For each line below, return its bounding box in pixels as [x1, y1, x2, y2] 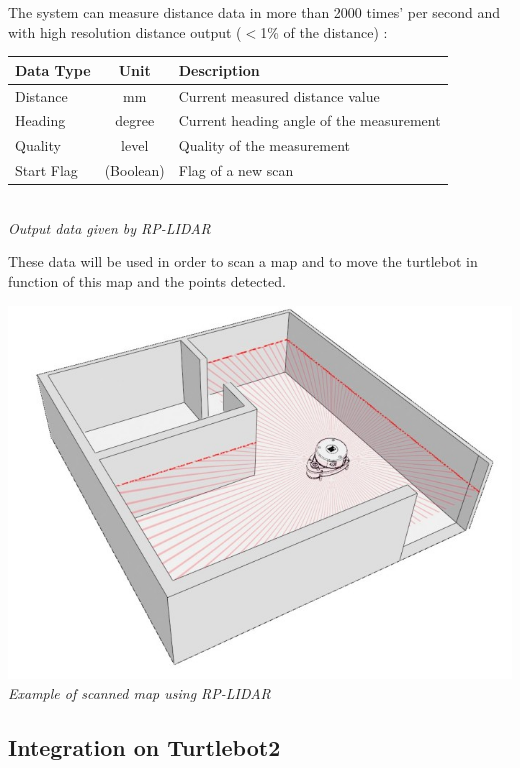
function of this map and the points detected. [8, 270, 286, 291]
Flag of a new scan [178, 160, 294, 181]
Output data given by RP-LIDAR [8, 217, 211, 238]
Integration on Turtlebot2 [8, 731, 281, 762]
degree [115, 110, 155, 131]
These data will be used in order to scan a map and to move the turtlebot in [8, 251, 478, 272]
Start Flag [15, 160, 78, 181]
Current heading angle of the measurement [178, 110, 441, 131]
